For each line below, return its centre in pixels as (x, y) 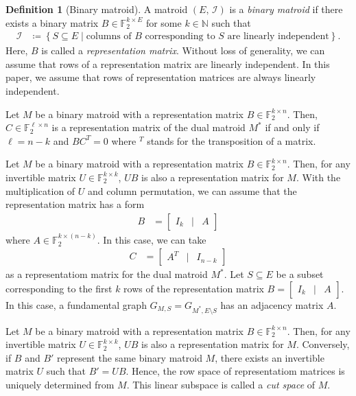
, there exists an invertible (270, 357)
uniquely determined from (60, 384)
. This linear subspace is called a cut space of (221, 384)
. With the (318, 177)
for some (164, 22)
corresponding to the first (59, 288)
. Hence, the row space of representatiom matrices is (235, 371)
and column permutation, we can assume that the (192, 190)
